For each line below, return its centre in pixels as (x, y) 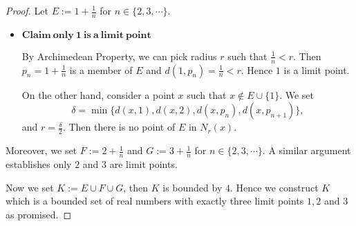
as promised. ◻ (39, 214)
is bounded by (193, 187)
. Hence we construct (274, 187)
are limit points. (143, 163)
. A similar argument (307, 150)
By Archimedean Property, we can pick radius (119, 56)
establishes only (39, 163)
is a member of (101, 69)
